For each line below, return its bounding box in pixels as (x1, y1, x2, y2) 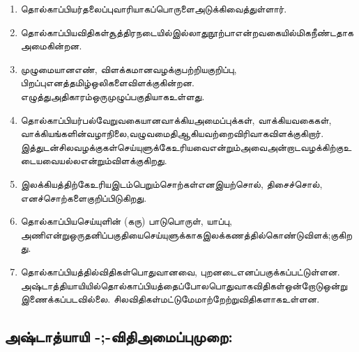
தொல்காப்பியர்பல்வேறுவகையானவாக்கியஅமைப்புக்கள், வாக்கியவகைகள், (20, 112, 332, 127)
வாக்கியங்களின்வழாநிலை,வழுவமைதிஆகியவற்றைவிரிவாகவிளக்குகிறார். (20, 126, 324, 141)
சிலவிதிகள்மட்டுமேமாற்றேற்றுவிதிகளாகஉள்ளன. (113, 291, 320, 306)
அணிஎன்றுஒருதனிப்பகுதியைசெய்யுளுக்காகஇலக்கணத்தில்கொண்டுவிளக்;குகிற (20, 227, 352, 241)
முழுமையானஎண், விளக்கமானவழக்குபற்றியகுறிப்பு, (20, 61, 237, 76)
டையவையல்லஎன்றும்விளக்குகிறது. (20, 153, 167, 168)
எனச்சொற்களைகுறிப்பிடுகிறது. (20, 190, 147, 205)
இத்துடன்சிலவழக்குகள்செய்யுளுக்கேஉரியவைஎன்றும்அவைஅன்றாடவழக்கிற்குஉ (20, 139, 352, 154)
